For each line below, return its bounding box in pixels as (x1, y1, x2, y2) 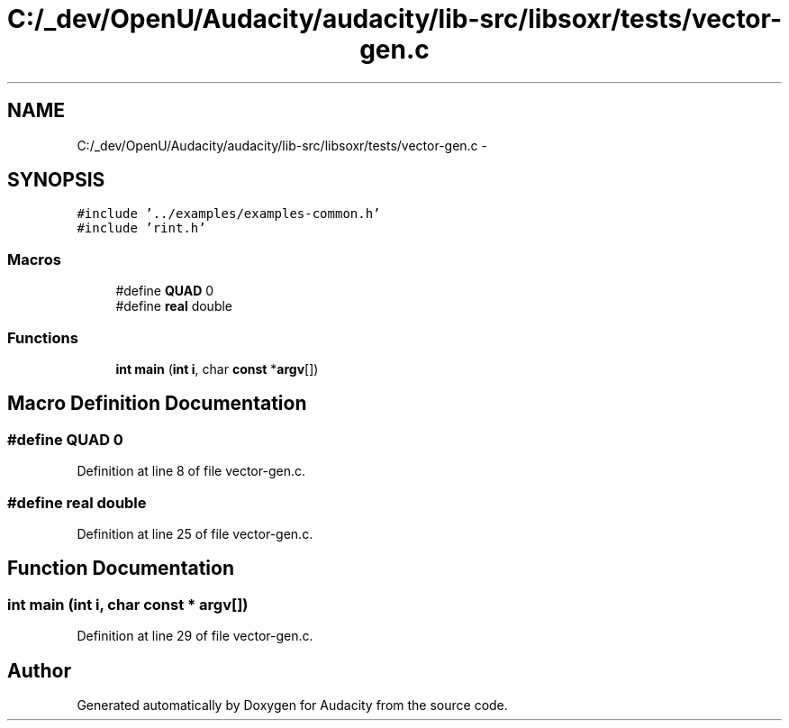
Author (7, 659, 71, 682)
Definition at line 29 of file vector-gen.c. (77, 628, 313, 644)
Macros (7, 250, 61, 268)
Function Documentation (7, 557, 234, 580)
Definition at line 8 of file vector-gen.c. (77, 463, 306, 479)
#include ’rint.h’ (77, 221, 206, 236)
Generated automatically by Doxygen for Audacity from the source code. (77, 696, 508, 713)
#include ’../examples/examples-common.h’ (77, 206, 381, 222)
